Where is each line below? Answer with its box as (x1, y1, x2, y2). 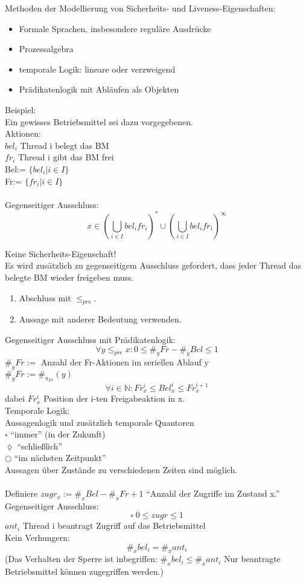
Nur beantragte (224, 552, 281, 565)
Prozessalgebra (19, 42, 74, 55)
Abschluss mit (19, 291, 71, 304)
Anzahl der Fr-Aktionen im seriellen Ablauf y (40, 356, 209, 368)
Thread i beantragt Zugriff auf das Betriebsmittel (22, 519, 206, 532)
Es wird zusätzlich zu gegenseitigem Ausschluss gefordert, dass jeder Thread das (5, 259, 302, 272)
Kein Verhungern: (5, 531, 70, 544)
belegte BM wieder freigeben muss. (5, 271, 134, 283)
